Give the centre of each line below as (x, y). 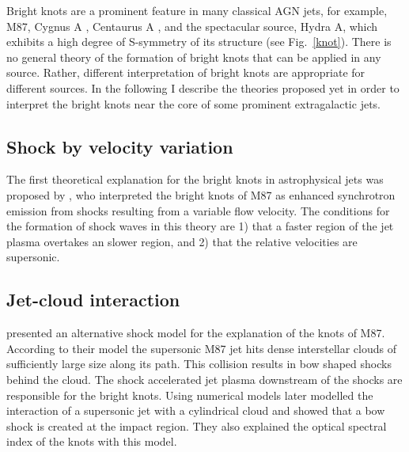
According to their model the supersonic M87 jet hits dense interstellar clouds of (201, 348)
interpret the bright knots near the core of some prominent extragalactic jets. (193, 103)
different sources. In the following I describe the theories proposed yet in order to (203, 87)
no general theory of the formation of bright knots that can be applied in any (194, 57)
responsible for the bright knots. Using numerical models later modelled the (190, 395)
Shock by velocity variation (120, 146)
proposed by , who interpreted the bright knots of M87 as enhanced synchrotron (201, 194)
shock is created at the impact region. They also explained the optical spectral (197, 425)
